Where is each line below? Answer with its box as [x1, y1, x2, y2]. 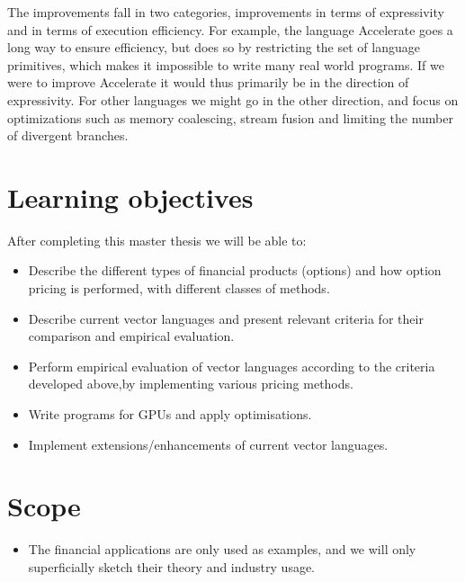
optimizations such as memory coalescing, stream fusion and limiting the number [7, 108, 454, 127]
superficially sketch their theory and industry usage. [28, 557, 316, 576]
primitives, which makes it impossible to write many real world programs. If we [7, 55, 444, 74]
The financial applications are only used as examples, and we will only [28, 540, 416, 559]
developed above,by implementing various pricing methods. [28, 374, 353, 393]
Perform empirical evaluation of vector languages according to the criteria [28, 356, 435, 375]
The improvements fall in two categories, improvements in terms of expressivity [7, 3, 444, 21]
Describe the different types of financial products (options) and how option [28, 261, 442, 280]
